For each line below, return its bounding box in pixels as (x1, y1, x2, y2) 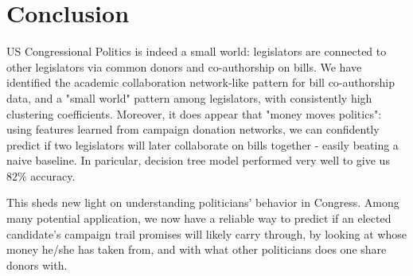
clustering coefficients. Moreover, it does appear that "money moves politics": (6, 105, 382, 122)
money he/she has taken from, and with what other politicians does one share (6, 241, 387, 258)
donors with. (6, 256, 68, 273)
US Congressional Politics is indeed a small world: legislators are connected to (6, 43, 387, 60)
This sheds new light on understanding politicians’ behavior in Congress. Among (6, 194, 399, 211)
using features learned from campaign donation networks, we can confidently (6, 121, 380, 138)
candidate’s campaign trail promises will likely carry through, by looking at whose (6, 225, 407, 242)
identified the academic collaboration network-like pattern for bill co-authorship (6, 74, 395, 91)
